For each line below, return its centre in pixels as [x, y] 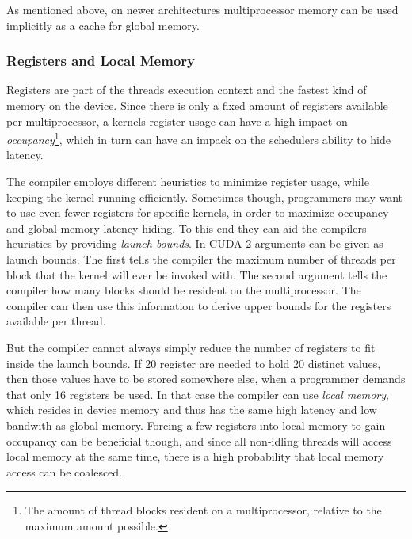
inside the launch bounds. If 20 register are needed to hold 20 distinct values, [194, 363]
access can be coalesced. [65, 471]
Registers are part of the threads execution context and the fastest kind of [187, 90]
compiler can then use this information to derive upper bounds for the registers [199, 305]
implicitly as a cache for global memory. [103, 25]
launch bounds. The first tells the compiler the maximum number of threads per [201, 259]
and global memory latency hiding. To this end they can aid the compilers [187, 228]
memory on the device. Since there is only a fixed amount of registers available [197, 105]
